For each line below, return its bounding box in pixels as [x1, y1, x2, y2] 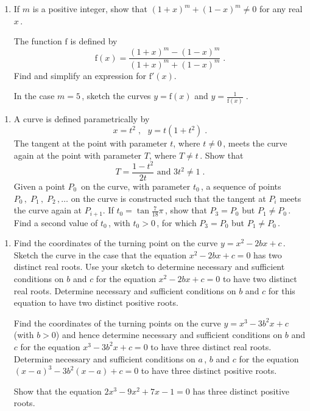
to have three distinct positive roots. [141, 364, 277, 377]
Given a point [13, 179, 65, 192]
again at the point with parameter [13, 148, 142, 161]
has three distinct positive [192, 384, 290, 397]
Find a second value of [13, 216, 98, 229]
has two [253, 248, 282, 261]
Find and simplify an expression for [13, 69, 146, 81]
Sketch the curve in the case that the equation [13, 248, 187, 261]
